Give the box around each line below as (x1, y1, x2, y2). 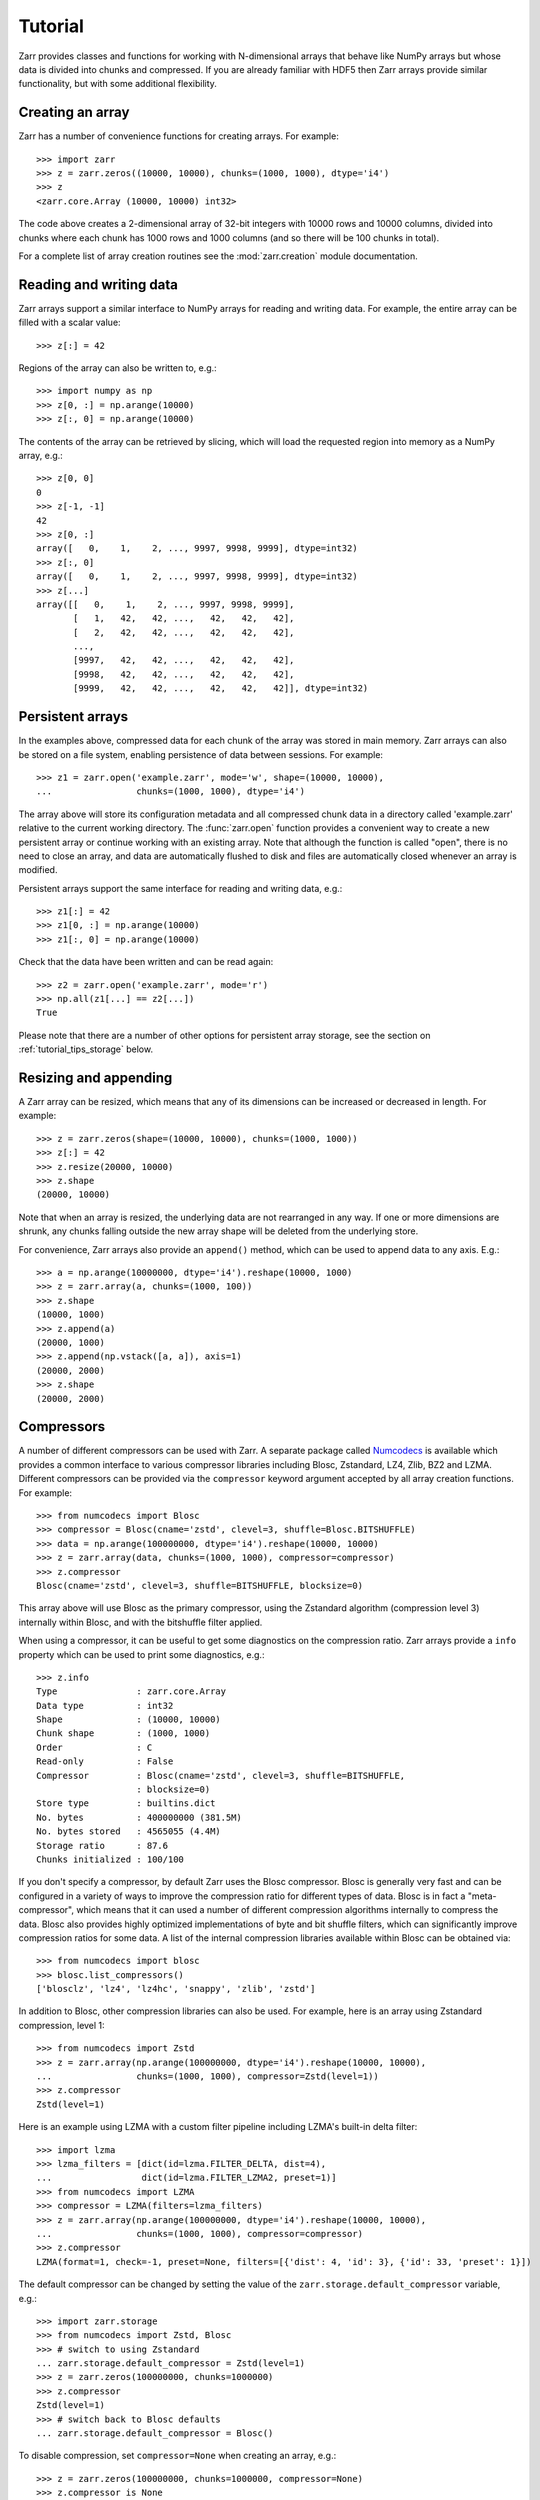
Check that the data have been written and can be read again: (18, 956, 274, 968)
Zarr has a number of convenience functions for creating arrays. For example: (18, 130, 339, 142)
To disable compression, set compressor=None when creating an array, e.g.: (18, 2450, 337, 2462)
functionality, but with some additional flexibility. (18, 78, 217, 90)
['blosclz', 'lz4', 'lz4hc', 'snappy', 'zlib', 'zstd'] (36, 1983, 316, 1995)
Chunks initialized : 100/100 (36, 1853, 185, 1865)
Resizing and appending (18, 1070, 173, 1086)
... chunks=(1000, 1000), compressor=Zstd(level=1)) (36, 2071, 379, 2082)
